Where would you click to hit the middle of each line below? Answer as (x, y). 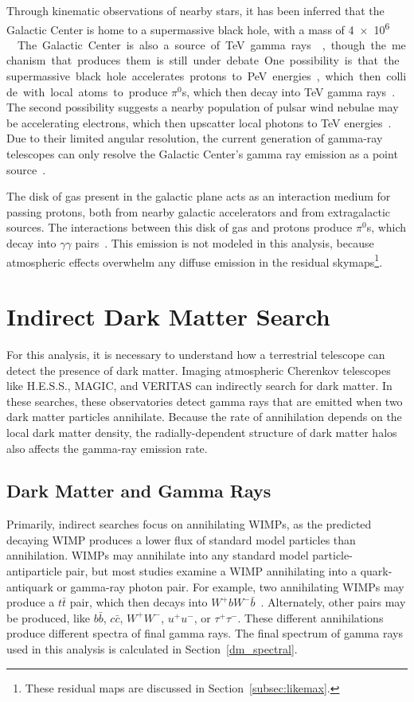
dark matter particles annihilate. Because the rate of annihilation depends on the (204, 417)
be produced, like (49, 617)
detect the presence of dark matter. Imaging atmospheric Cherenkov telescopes (199, 370)
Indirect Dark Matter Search (168, 316)
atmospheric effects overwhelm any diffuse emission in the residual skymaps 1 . (195, 260)
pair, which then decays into (139, 602)
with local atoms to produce (95, 91)
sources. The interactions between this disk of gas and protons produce (180, 227)
